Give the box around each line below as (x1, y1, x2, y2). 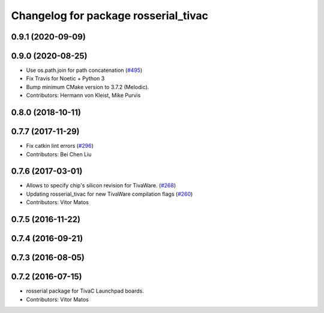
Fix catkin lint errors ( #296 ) (26, 142, 94, 150)
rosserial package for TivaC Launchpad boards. (26, 287, 144, 294)
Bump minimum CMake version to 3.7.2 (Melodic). (26, 83, 149, 90)
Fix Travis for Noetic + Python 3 (26, 75, 105, 82)
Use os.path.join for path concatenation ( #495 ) (26, 66, 143, 74)
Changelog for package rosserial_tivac (11, 9, 208, 22)
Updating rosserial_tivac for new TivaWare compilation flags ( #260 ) (26, 190, 193, 197)
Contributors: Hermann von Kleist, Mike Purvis (26, 92, 141, 99)
